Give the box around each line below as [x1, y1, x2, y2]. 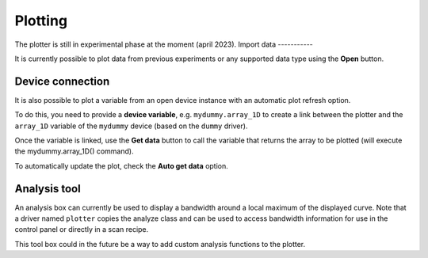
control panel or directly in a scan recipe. [14, 225, 149, 234]
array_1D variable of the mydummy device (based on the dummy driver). [14, 121, 248, 131]
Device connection [14, 74, 110, 88]
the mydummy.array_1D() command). [14, 146, 134, 156]
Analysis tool [14, 182, 81, 195]
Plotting [14, 12, 67, 29]
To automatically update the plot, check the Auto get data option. [14, 161, 229, 170]
